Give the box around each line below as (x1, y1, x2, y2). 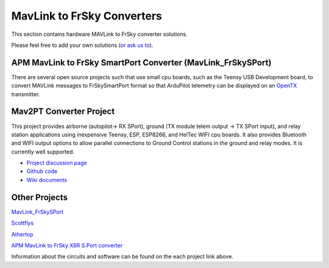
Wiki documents (26, 176, 67, 183)
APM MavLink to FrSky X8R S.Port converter (11, 241, 123, 249)
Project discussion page (26, 159, 88, 167)
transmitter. (11, 90, 40, 97)
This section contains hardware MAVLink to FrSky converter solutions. (11, 30, 188, 38)
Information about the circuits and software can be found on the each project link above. (11, 253, 234, 260)
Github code (26, 167, 58, 175)
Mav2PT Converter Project (11, 107, 115, 117)
